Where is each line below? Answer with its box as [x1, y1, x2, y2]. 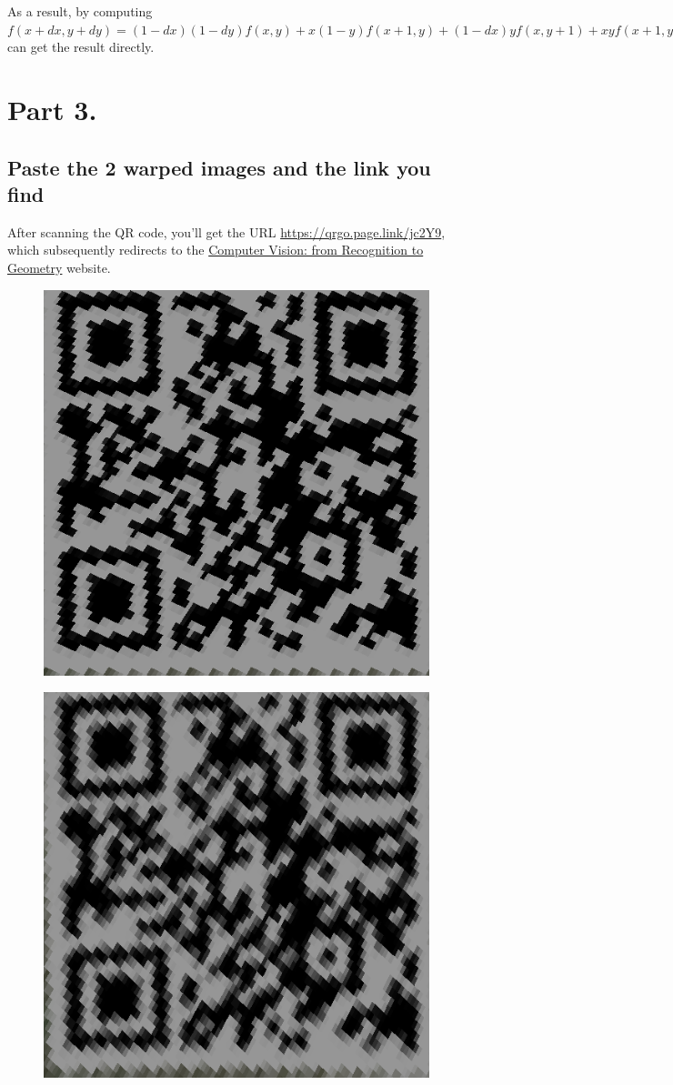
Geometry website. [7, 257, 111, 276]
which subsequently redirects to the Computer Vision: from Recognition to [7, 240, 424, 259]
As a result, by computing [7, 2, 153, 20]
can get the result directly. [7, 37, 155, 56]
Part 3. [7, 90, 97, 127]
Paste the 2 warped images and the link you [7, 153, 431, 181]
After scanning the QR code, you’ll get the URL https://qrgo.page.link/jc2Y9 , [7, 222, 446, 241]
